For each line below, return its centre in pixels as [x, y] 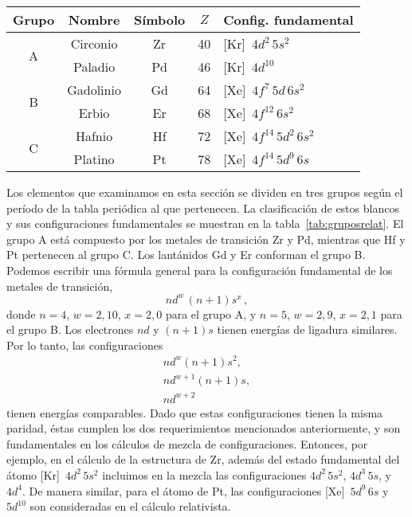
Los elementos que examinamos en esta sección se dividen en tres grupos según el [205, 192]
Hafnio [94, 136]
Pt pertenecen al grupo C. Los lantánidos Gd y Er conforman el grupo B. [186, 255]
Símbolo [159, 20]
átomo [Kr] [33, 474]
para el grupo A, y [211, 313]
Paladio [94, 67]
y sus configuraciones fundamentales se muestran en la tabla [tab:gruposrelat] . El [205, 223]
